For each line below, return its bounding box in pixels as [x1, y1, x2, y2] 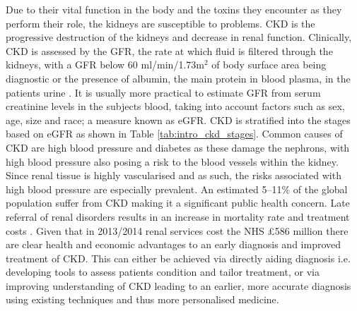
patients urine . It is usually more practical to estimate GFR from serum [6, 85, 321, 99]
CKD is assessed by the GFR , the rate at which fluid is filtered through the [6, 43, 333, 58]
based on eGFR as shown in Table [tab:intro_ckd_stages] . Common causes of [6, 126, 343, 141]
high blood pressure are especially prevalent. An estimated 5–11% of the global [6, 181, 348, 196]
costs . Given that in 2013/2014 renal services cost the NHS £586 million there [6, 223, 349, 238]
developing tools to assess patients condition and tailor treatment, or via [6, 264, 320, 279]
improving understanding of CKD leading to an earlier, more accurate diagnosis [6, 278, 351, 293]
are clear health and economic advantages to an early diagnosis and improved [6, 237, 341, 252]
